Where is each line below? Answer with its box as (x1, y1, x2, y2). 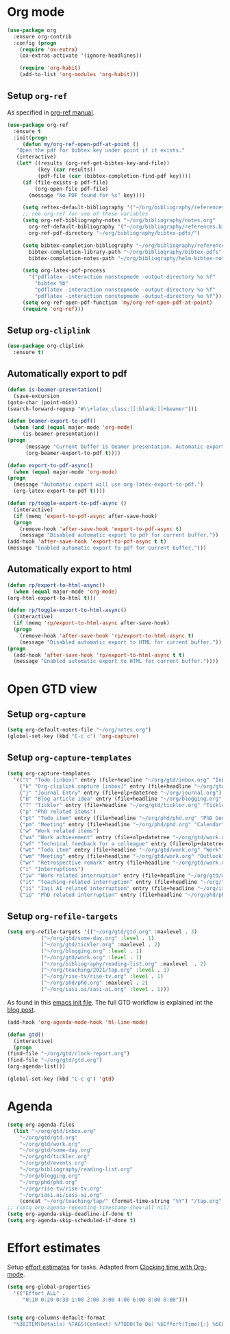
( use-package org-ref (7, 121, 69, 128)
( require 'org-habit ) (19, 65, 81, 72)
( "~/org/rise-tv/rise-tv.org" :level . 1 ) (40, 973, 164, 980)
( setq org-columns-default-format (7, 1315, 106, 1322)
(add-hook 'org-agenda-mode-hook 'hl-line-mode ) (7, 1018, 149, 1026)
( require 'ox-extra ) (19, 46, 78, 53)
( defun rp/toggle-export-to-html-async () (7, 607, 127, 614)
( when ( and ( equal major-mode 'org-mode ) (13, 424, 133, 431)
